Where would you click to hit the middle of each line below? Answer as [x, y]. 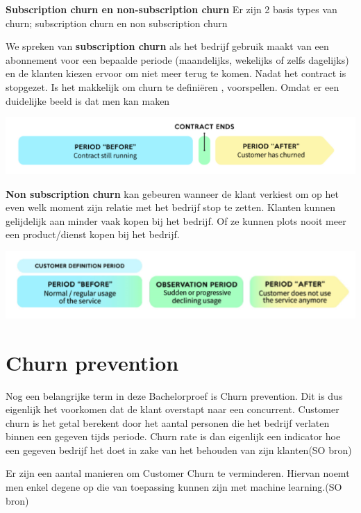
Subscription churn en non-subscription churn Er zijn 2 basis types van [171, 9]
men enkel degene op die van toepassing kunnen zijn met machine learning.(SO [174, 487]
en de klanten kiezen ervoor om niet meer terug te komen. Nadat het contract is [176, 73]
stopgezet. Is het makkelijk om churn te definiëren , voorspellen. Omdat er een [173, 86]
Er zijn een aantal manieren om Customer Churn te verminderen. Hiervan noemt [178, 473]
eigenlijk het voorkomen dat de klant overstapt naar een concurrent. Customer [173, 409]
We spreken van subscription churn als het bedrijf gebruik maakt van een [167, 46]
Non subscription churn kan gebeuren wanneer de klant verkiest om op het [172, 193]
